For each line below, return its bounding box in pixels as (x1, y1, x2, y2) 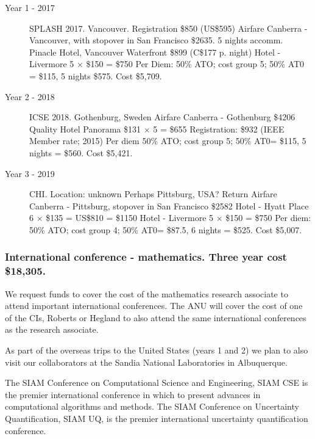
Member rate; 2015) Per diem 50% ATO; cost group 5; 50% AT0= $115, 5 (29, 134, 306, 147)
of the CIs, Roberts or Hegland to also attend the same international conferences (5, 311, 306, 324)
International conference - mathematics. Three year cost (5, 249, 287, 264)
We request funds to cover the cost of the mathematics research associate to (5, 287, 288, 300)
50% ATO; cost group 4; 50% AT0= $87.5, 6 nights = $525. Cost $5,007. (29, 223, 302, 236)
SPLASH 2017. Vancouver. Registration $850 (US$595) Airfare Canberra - (29, 21, 308, 34)
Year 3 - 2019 (5, 167, 55, 180)
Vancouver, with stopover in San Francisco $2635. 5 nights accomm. (29, 34, 283, 46)
